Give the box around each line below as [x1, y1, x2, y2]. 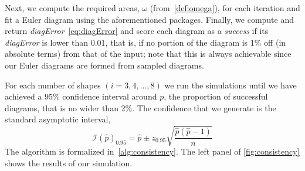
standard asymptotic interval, [5, 113, 111, 125]
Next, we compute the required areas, [5, 2, 140, 13]
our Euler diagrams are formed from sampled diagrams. [5, 59, 204, 71]
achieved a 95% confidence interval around [5, 90, 157, 102]
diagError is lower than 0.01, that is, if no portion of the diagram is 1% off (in [5, 36, 286, 48]
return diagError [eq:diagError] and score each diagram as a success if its [5, 25, 269, 37]
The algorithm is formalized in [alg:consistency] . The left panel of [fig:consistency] [5, 145, 300, 158]
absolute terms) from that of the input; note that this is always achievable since [5, 47, 292, 60]
